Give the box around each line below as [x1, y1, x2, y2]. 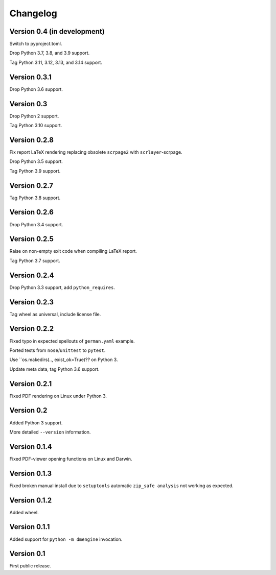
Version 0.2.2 [9, 324, 54, 333]
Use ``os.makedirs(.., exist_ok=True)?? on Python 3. [9, 356, 118, 363]
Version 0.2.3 [9, 298, 54, 306]
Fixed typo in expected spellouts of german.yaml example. [9, 338, 135, 344]
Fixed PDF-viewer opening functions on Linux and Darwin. [9, 456, 132, 462]
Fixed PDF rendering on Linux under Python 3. [9, 393, 107, 399]
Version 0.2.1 [9, 379, 52, 388]
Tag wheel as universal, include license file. [9, 311, 101, 317]
